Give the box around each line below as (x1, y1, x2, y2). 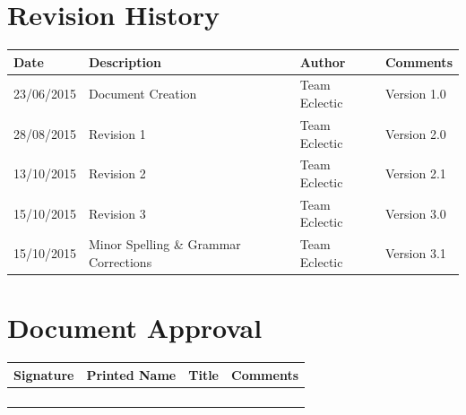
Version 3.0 (384, 203, 446, 222)
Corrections (89, 252, 152, 271)
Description (89, 52, 162, 71)
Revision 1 (89, 124, 146, 143)
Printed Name (86, 365, 177, 384)
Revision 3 (89, 203, 146, 222)
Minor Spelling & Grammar (89, 235, 241, 254)
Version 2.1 (384, 164, 446, 183)
